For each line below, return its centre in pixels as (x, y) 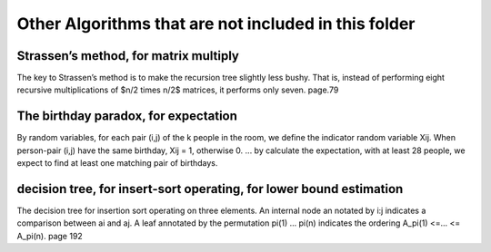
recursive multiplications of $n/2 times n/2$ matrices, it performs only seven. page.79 (178, 90)
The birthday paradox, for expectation (127, 116)
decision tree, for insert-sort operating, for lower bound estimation (210, 189)
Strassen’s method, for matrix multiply (128, 56)
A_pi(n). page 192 (50, 236)
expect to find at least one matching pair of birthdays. (117, 163)
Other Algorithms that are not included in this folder (216, 24)
